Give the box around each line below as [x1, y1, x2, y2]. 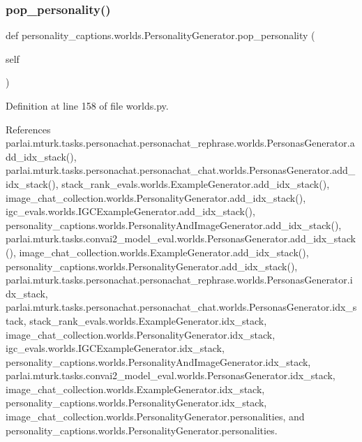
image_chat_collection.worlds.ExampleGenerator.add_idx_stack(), [19, 244, 309, 259]
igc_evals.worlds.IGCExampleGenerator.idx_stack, [6, 341, 225, 355]
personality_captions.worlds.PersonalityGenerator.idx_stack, [6, 395, 267, 410]
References [6, 121, 51, 136]
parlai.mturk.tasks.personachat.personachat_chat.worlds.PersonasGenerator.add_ [6, 163, 356, 177]
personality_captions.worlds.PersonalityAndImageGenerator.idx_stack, [6, 354, 311, 369]
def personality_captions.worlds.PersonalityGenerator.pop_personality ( [6, 28, 315, 43]
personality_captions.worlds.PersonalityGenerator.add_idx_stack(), [6, 258, 298, 273]
